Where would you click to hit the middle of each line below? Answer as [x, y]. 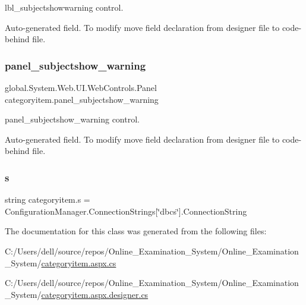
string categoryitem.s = [48, 199]
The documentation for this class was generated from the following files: [136, 231]
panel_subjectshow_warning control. [72, 119]
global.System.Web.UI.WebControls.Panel [81, 87]
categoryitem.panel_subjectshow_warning [82, 99]
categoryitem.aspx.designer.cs [95, 294]
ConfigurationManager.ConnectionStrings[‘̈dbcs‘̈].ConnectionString [126, 211]
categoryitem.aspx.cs [79, 262]
